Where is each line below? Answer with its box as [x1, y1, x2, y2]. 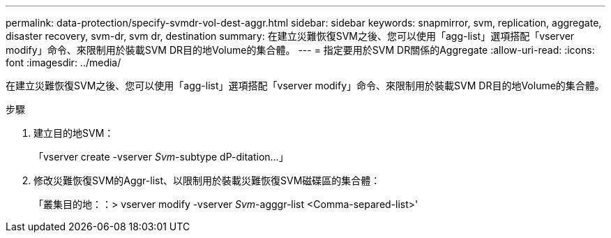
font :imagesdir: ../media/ [6, 57, 121, 68]
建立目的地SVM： [33, 127, 114, 139]
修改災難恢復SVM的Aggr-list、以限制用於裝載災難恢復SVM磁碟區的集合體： [33, 174, 381, 186]
